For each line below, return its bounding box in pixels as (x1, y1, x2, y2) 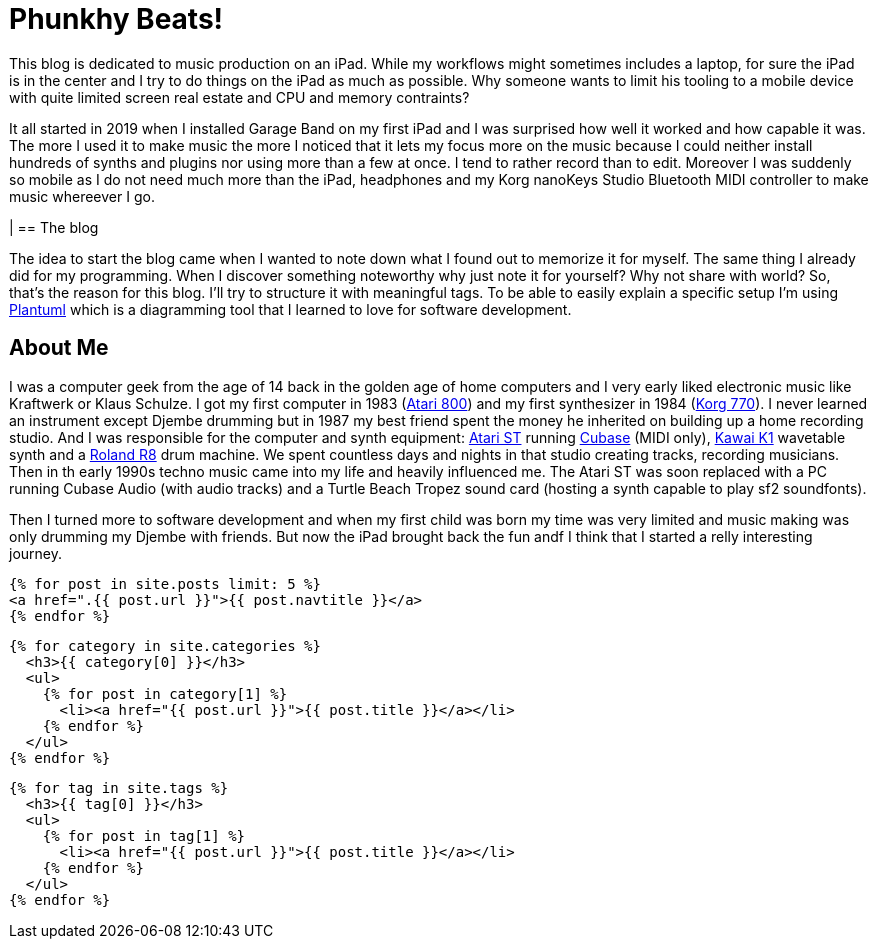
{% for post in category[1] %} (42, 685, 288, 702)
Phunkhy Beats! (9, 2, 224, 36)
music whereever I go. (9, 187, 155, 205)
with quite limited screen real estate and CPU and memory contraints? (9, 88, 470, 106)
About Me (9, 335, 109, 361)
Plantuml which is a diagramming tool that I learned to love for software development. (9, 300, 572, 318)
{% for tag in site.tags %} (9, 779, 229, 796)
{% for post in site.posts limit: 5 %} (9, 575, 321, 592)
